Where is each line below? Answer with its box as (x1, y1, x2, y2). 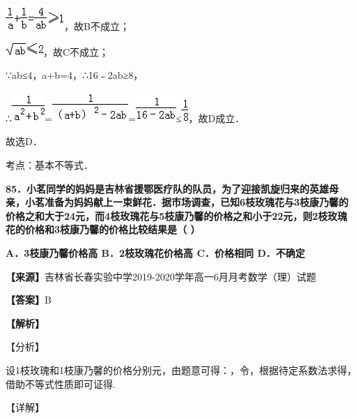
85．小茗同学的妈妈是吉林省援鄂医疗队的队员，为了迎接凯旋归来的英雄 (6, 181, 330, 195)
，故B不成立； (64, 19, 130, 33)
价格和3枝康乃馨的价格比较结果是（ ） (24, 222, 201, 237)
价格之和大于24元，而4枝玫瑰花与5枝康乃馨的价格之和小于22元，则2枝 (6, 208, 328, 223)
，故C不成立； (43, 44, 109, 59)
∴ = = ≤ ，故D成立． (6, 110, 245, 125)
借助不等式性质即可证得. (6, 376, 116, 391)
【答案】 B (6, 292, 52, 307)
